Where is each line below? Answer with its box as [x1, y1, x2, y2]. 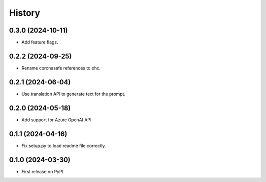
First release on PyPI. [21, 168, 65, 175]
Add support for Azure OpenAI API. [21, 116, 93, 123]
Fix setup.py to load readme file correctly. [21, 143, 106, 148]
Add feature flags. [21, 39, 59, 45]
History [9, 7, 40, 18]
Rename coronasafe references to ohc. [21, 65, 101, 71]
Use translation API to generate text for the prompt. [21, 91, 126, 97]
